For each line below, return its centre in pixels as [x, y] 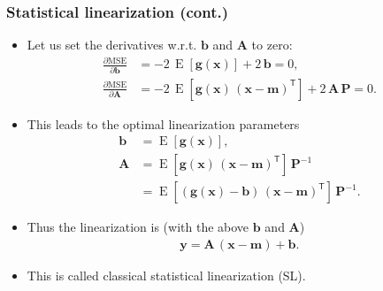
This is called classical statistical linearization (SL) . [166, 276]
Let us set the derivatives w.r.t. [112, 45]
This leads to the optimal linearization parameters [163, 123]
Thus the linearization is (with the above [138, 227]
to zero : [272, 45]
